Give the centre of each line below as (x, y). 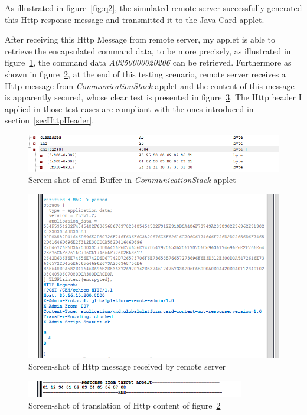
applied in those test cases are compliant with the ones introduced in (129, 108)
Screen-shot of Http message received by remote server (127, 366)
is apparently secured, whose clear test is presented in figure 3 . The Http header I (153, 97)
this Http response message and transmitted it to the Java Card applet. (135, 19)
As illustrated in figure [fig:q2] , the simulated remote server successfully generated (153, 8)
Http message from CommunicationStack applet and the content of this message (150, 85)
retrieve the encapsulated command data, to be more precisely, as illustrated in (148, 50)
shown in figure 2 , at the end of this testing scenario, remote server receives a (145, 73)
